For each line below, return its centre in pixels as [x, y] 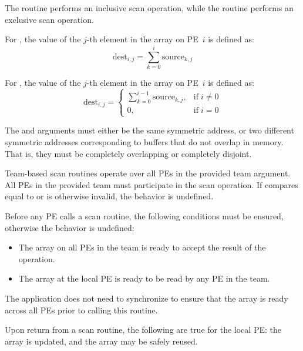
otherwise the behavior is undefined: [70, 227]
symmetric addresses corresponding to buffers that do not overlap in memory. [144, 141]
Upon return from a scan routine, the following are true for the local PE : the [143, 330]
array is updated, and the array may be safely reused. [101, 341]
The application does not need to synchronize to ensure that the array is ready [147, 298]
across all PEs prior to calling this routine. [81, 310]
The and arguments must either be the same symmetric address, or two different [149, 130]
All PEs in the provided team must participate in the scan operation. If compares [151, 184]
